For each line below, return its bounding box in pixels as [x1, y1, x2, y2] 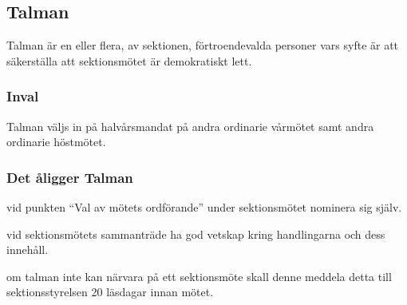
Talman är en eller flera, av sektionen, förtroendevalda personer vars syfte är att [6, 37, 399, 53]
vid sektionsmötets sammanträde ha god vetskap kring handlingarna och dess [6, 225, 385, 242]
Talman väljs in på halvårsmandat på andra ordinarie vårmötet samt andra [6, 117, 374, 134]
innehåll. [6, 241, 49, 258]
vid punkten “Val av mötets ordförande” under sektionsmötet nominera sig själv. [6, 199, 402, 216]
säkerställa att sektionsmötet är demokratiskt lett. [6, 52, 252, 69]
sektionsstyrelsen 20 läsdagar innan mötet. [6, 283, 214, 300]
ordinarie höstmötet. [6, 133, 106, 150]
